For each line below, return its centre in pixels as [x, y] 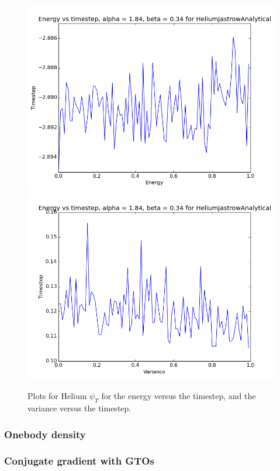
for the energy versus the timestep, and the [179, 396]
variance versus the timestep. [79, 408]
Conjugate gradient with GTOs [79, 461]
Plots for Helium [57, 396]
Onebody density [45, 434]
